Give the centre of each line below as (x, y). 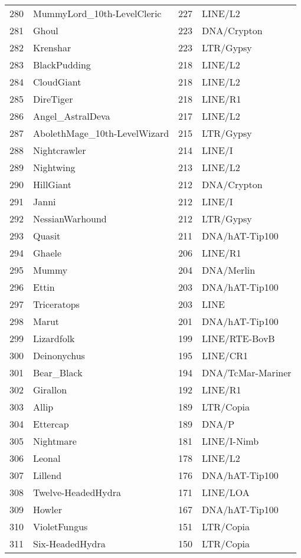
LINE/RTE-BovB (238, 338)
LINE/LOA (226, 492)
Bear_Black (58, 372)
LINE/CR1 (225, 355)
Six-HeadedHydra (69, 544)
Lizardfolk (54, 338)
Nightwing (54, 167)
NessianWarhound (70, 219)
